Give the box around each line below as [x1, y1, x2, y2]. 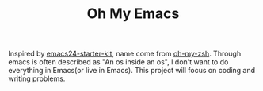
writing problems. [8, 74, 66, 83]
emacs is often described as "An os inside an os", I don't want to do [8, 57, 229, 67]
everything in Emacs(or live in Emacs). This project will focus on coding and [8, 66, 256, 75]
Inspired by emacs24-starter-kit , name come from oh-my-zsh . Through [8, 49, 242, 59]
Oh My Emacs [86, 5, 180, 23]
